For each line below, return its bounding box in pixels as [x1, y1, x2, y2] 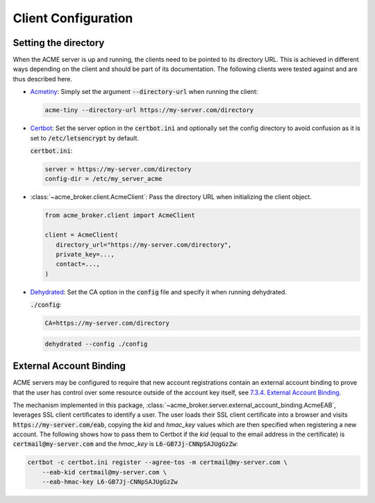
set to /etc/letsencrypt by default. [30, 134, 139, 142]
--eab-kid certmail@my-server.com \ [42, 468, 167, 476]
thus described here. [12, 74, 73, 83]
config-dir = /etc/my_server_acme [44, 175, 162, 183]
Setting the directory [12, 37, 105, 49]
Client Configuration [12, 10, 133, 26]
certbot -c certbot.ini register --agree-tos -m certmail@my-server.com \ [27, 458, 288, 466]
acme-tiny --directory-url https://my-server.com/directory [44, 106, 254, 114]
